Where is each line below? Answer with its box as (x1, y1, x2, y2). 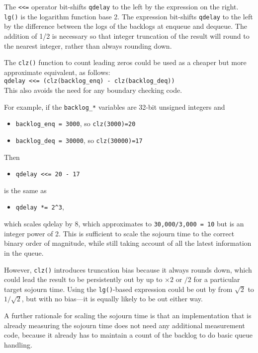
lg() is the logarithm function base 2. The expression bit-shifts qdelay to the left (4, 11, 253, 21)
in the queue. (4, 247, 44, 258)
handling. (4, 339, 32, 350)
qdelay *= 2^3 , (15, 202, 64, 212)
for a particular (193, 274, 240, 284)
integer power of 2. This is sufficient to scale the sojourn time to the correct (4, 228, 235, 238)
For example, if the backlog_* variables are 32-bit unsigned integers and (4, 101, 225, 112)
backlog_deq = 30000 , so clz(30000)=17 (15, 135, 143, 145)
